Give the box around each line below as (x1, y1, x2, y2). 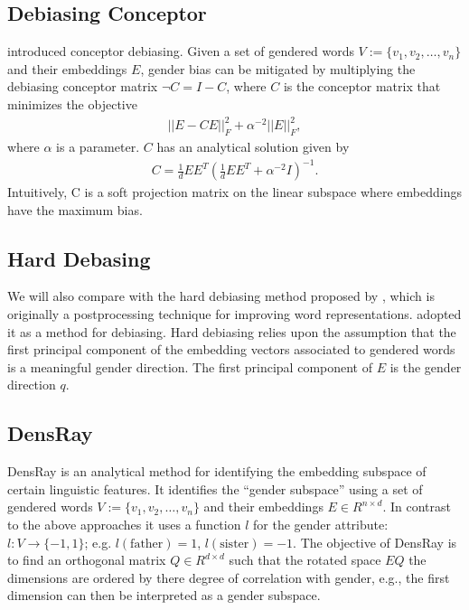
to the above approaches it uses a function (7, 514, 241, 533)
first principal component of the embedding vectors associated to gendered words (7, 340, 455, 359)
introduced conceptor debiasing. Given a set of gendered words (7, 42, 354, 61)
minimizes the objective (7, 94, 137, 113)
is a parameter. (56, 136, 140, 155)
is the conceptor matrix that (283, 77, 441, 96)
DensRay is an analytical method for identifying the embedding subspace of (7, 462, 427, 481)
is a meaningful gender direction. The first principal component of (7, 357, 373, 376)
